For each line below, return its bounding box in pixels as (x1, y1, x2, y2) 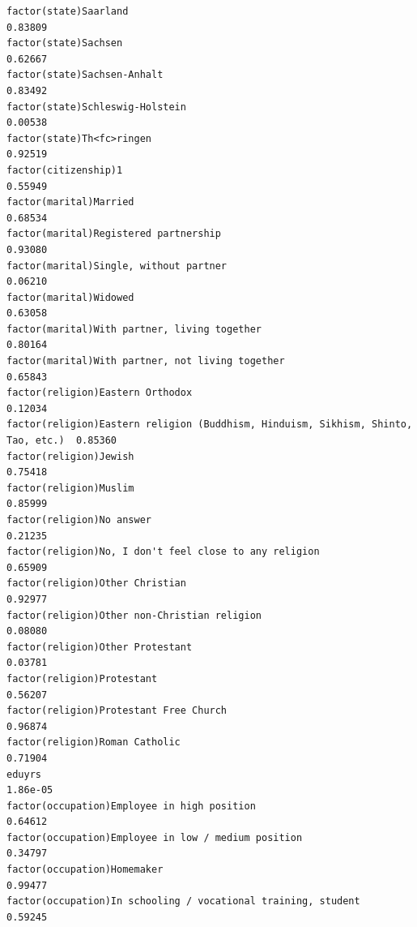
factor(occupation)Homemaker (6, 864, 164, 876)
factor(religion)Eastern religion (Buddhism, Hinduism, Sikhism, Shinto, (6, 418, 413, 431)
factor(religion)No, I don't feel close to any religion (6, 546, 320, 558)
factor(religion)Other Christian (6, 577, 186, 590)
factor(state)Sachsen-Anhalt (6, 69, 164, 81)
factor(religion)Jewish (6, 450, 134, 462)
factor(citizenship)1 (6, 164, 123, 176)
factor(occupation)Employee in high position (6, 800, 256, 812)
